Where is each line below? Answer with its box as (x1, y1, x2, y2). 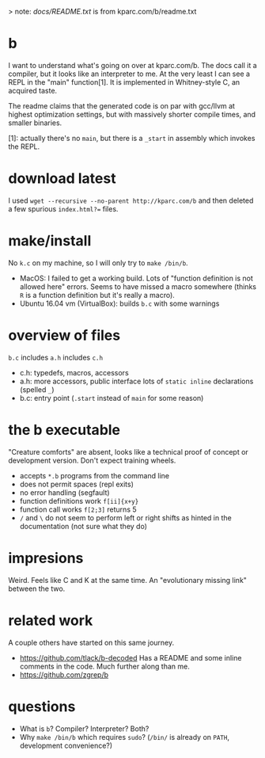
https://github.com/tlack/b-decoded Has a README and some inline (19, 653, 242, 662)
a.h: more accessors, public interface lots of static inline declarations (19, 376, 254, 386)
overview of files (8, 326, 121, 344)
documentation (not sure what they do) (19, 521, 148, 531)
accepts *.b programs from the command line (19, 470, 170, 480)
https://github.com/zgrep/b (19, 669, 109, 680)
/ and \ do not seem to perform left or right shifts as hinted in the (19, 512, 232, 522)
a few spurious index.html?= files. (8, 204, 119, 213)
